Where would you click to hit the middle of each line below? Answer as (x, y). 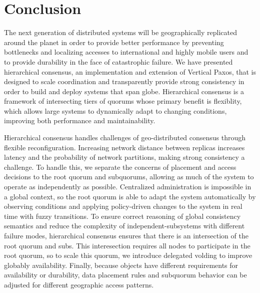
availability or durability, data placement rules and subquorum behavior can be (125, 275)
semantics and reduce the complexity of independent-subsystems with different (124, 226)
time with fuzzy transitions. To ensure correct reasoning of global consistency (122, 216)
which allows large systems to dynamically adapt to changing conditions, (115, 110)
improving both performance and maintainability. (80, 120)
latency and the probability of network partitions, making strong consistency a (124, 157)
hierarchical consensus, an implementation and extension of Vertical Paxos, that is (130, 71)
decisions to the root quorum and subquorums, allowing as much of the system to (129, 177)
